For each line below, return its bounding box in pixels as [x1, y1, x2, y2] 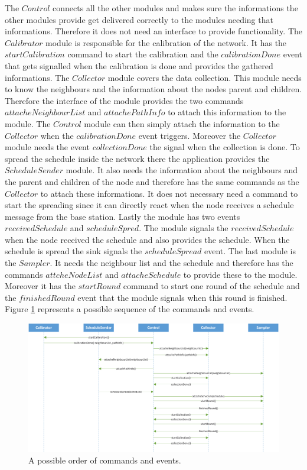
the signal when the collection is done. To [149, 141, 300, 153]
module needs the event [5, 141, 90, 153]
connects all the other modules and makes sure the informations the [53, 2, 298, 14]
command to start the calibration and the [67, 48, 218, 60]
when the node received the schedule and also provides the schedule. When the [5, 233, 290, 245]
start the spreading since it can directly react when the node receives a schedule [5, 199, 294, 211]
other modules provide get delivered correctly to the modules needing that [5, 13, 273, 25]
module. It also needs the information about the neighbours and [66, 164, 298, 176]
